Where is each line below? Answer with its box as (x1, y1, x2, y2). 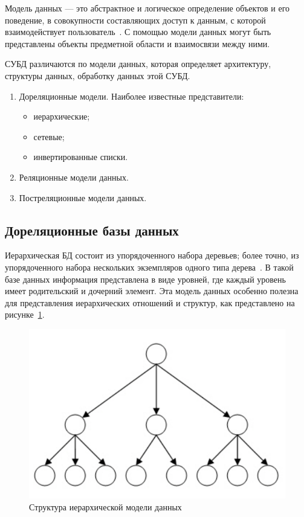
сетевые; (33, 130, 65, 143)
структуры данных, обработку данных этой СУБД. (5, 69, 190, 82)
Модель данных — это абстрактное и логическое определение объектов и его (5, 2, 290, 14)
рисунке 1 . (5, 308, 45, 321)
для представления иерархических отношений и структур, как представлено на (5, 296, 295, 309)
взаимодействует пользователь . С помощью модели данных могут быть (5, 25, 271, 38)
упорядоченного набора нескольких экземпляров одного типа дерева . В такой (5, 260, 294, 273)
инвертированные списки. (33, 150, 128, 163)
